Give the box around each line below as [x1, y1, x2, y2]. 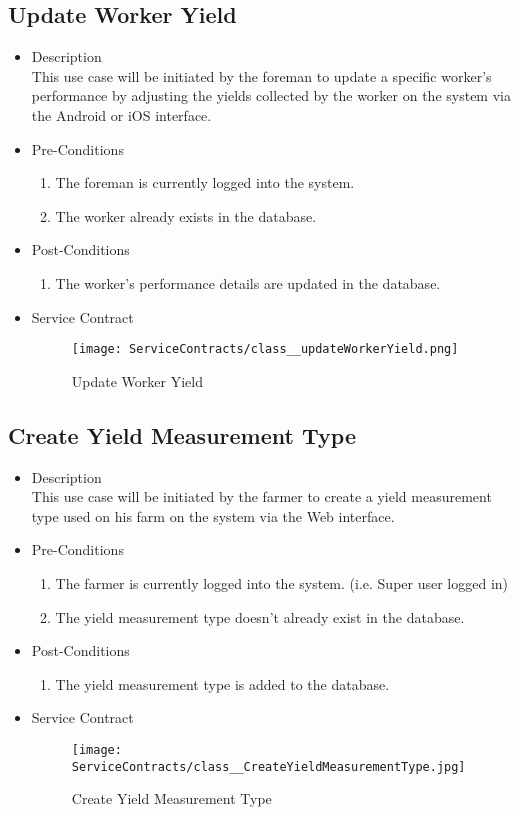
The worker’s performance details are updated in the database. [55, 272, 441, 293]
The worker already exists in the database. [55, 205, 317, 226]
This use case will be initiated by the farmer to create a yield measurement [31, 486, 492, 507]
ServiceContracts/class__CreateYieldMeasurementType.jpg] [71, 759, 466, 774]
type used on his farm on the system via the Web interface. [31, 505, 395, 526]
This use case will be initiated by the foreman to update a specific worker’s [31, 65, 492, 86]
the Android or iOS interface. [31, 104, 212, 125]
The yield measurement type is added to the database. [55, 673, 390, 694]
